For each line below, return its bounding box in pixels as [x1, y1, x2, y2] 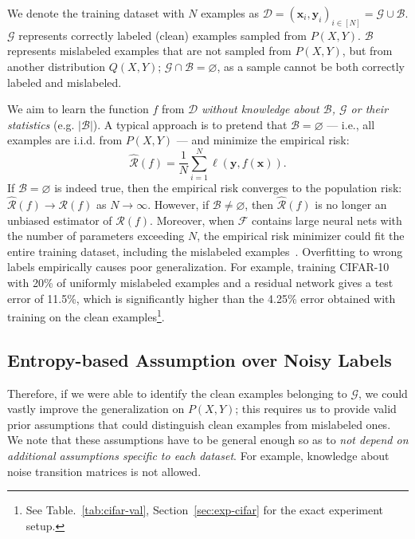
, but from [342, 42, 393, 59]
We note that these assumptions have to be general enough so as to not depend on [7, 431, 409, 448]
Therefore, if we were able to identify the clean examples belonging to [7, 384, 347, 401]
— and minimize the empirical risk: [176, 132, 350, 148]
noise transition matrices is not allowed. [7, 462, 202, 479]
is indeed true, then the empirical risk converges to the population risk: [54, 179, 402, 196]
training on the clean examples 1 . [7, 306, 165, 325]
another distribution [7, 58, 106, 75]
